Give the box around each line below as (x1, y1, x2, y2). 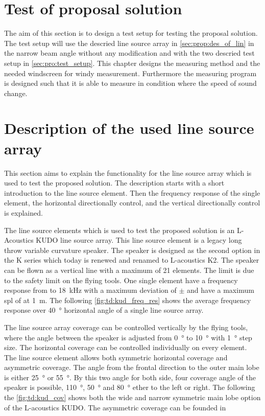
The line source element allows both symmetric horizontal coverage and (4, 352, 228, 362)
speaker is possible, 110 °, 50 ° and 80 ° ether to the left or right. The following (4, 382, 255, 392)
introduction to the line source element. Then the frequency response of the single (4, 187, 260, 198)
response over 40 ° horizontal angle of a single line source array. (4, 305, 204, 315)
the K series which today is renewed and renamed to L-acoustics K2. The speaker (4, 255, 259, 265)
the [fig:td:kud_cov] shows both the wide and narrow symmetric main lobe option (4, 392, 261, 403)
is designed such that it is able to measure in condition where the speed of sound (4, 78, 257, 88)
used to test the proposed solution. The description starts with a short (4, 177, 225, 188)
